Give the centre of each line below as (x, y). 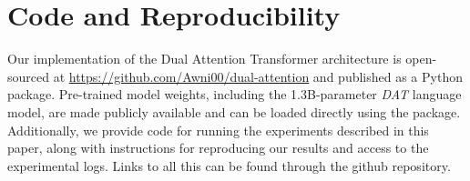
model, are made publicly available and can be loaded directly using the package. (234, 111)
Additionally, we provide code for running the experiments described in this (218, 130)
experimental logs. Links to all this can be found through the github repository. (229, 165)
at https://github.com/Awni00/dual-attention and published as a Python (258, 76)
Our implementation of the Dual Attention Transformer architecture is (204, 59)
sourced (29, 76)
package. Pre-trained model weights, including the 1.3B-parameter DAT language (235, 94)
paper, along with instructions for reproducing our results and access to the (218, 148)
